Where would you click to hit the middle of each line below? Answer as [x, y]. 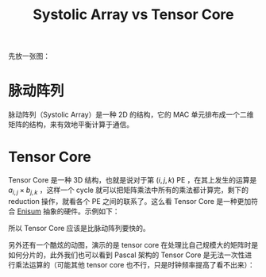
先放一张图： [29, 56]
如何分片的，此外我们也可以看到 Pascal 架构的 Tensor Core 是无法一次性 [127, 255]
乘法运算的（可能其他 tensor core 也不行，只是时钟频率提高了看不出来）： [135, 264]
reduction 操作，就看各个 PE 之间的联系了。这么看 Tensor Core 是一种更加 [130, 201]
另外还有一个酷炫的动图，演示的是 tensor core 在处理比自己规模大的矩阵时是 [133, 244]
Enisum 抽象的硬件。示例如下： [68, 211]
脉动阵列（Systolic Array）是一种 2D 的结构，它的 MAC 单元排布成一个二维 [131, 115]
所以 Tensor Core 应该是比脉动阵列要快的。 [79, 228]
